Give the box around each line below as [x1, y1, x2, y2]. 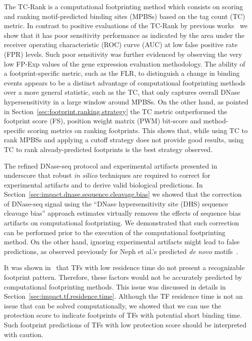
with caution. [4, 329, 43, 339]
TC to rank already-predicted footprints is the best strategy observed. [4, 144, 213, 154]
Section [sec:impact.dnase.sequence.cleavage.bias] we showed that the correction [4, 189, 242, 199]
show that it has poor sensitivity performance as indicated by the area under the [4, 30, 245, 40]
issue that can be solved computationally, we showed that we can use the [4, 300, 221, 310]
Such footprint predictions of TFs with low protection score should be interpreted [4, 320, 247, 329]
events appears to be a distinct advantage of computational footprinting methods [4, 77, 246, 87]
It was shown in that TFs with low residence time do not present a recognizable [4, 262, 245, 273]
